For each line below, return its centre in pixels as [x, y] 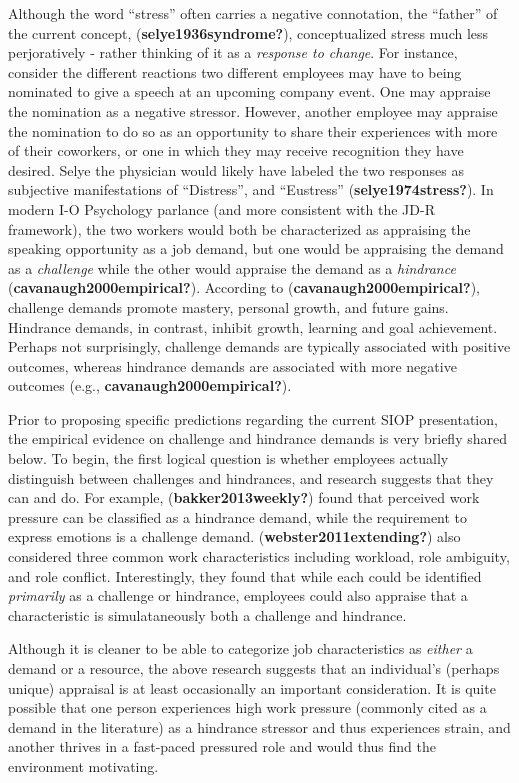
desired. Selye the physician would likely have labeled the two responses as [236, 169]
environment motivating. [83, 765]
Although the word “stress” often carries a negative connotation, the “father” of [253, 13]
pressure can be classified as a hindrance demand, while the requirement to [238, 516]
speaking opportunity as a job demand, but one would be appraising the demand [256, 248]
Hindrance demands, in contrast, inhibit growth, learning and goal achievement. [253, 326]
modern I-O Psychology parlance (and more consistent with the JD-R [221, 208]
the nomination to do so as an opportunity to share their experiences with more [253, 130]
